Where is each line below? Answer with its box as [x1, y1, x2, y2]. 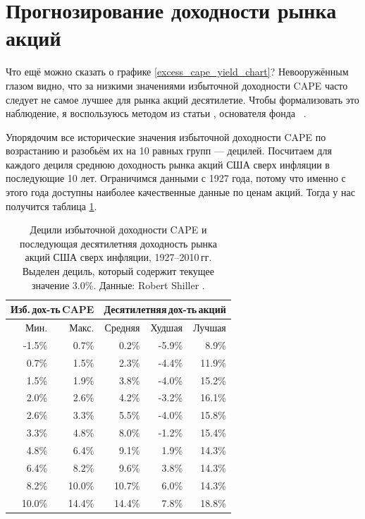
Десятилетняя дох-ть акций [104, 302, 226, 317]
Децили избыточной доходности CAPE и [30, 222, 207, 237]
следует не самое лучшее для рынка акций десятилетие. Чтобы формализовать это [6, 92, 359, 106]
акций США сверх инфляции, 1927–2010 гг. [25, 250, 212, 264]
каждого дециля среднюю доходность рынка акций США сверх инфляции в [6, 157, 330, 171]
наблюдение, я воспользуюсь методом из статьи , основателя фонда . [6, 106, 307, 121]
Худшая [150, 320, 183, 335]
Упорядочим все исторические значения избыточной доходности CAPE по [6, 129, 326, 144]
